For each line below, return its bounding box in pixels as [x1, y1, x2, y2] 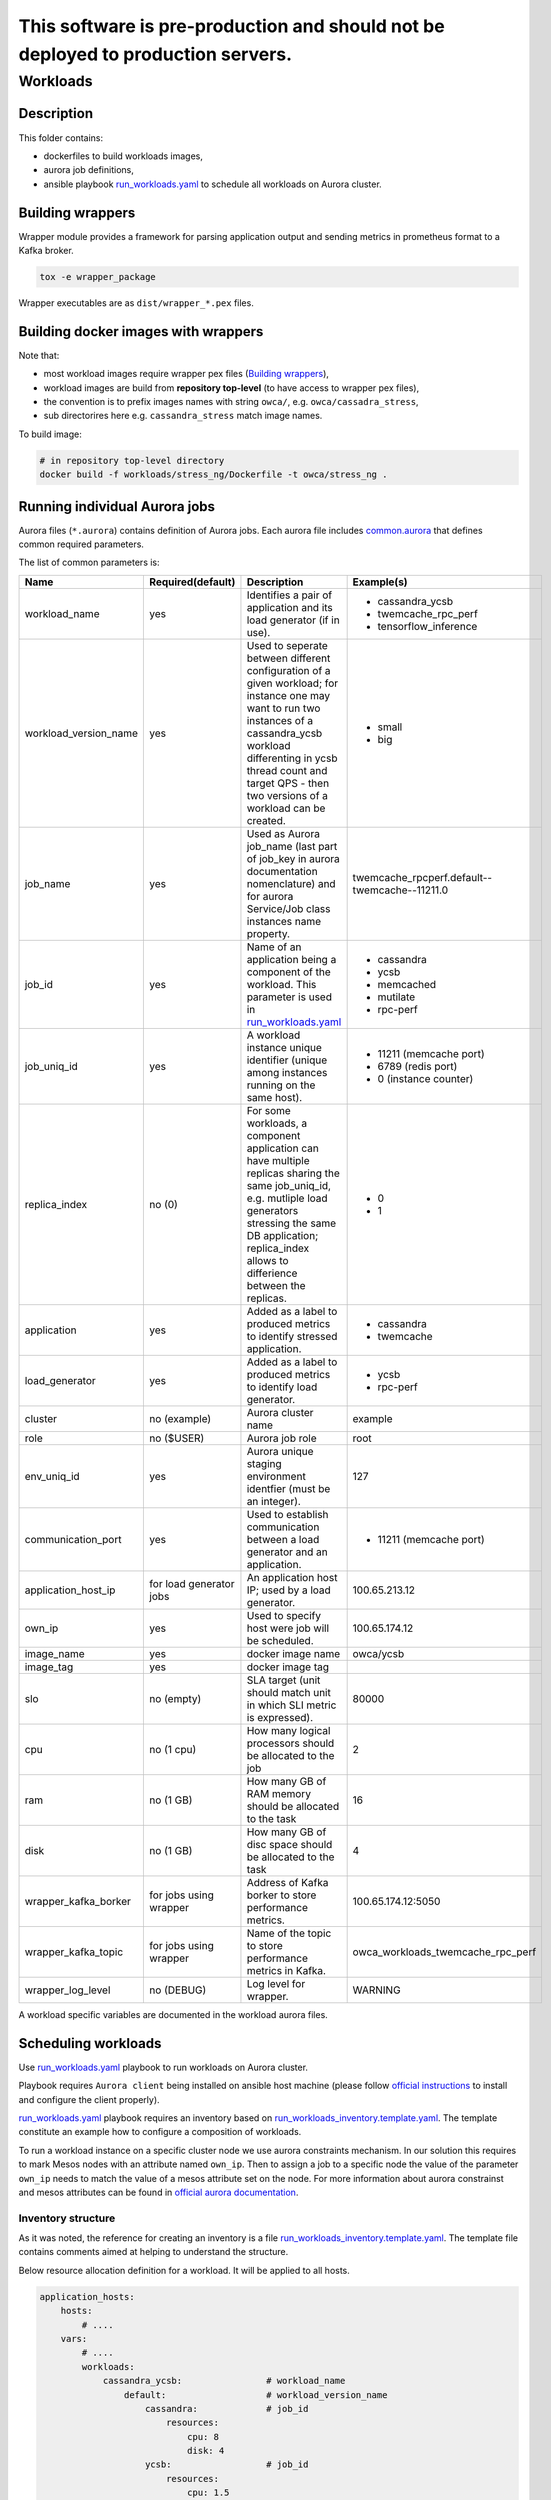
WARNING [352, 1983, 401, 1997]
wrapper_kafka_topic [24, 1945, 124, 1959]
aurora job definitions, [43, 164, 134, 176]
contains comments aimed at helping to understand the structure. [18, 2246, 289, 2258]
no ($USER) [149, 1431, 205, 1445]
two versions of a [246, 788, 329, 802]
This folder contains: [18, 131, 104, 144]
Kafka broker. [18, 244, 74, 256]
